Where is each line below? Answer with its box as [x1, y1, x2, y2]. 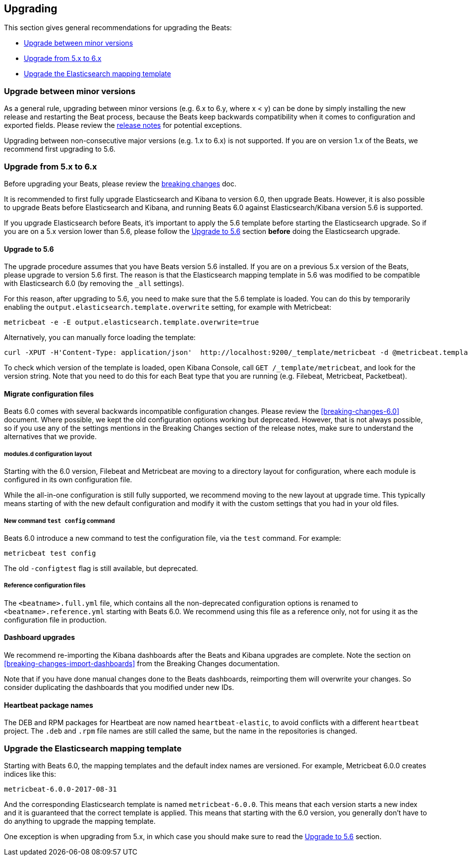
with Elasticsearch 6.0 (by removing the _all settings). [4, 279, 184, 288]
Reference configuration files [4, 582, 86, 589]
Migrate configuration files [4, 389, 94, 398]
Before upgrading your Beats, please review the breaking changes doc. [4, 179, 236, 188]
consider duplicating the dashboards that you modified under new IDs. [4, 683, 234, 691]
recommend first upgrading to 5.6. [4, 145, 116, 154]
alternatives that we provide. [4, 432, 97, 441]
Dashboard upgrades [4, 633, 75, 642]
